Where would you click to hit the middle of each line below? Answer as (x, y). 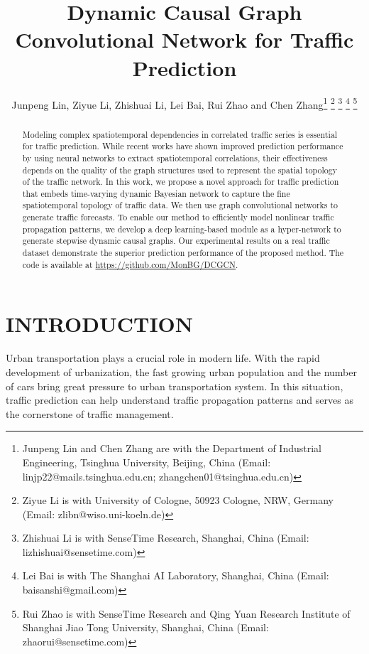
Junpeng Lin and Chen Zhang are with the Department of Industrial (172, 448)
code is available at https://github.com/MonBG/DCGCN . (130, 264)
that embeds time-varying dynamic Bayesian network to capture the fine (156, 193)
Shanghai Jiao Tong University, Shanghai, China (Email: (145, 627)
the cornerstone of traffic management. (90, 413)
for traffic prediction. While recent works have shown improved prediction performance (183, 146)
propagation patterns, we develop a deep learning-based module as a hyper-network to (182, 229)
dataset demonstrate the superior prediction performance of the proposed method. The (183, 253)
